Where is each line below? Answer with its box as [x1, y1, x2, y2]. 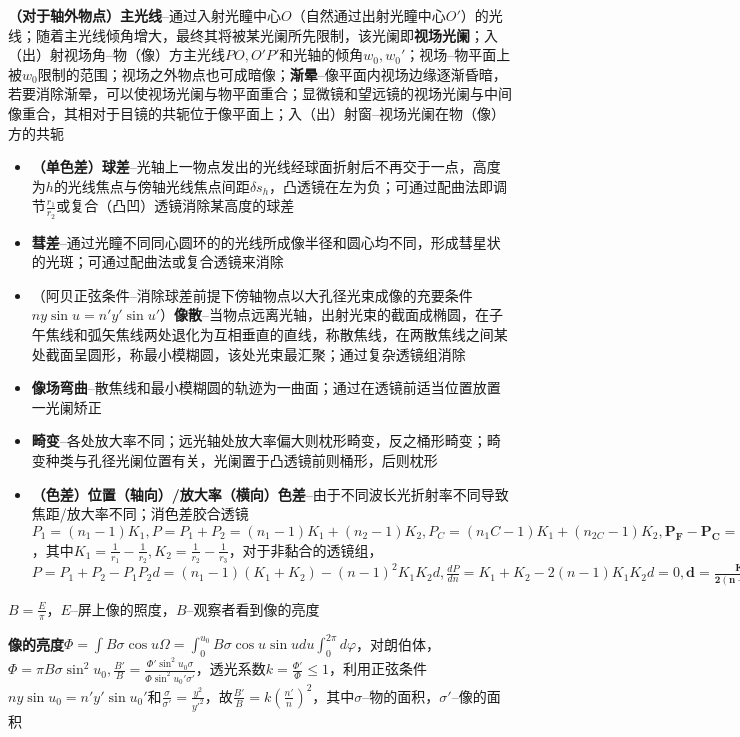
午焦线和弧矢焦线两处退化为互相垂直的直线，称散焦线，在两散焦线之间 [31, 323, 494, 344]
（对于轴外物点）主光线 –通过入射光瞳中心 [8, 5, 281, 25]
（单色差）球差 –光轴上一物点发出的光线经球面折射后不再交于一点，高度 [31, 156, 501, 177]
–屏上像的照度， [70, 598, 176, 619]
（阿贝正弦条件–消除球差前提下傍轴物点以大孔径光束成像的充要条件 [31, 284, 473, 305]
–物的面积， [362, 685, 440, 706]
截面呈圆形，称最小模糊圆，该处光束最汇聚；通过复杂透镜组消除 [45, 343, 466, 364]
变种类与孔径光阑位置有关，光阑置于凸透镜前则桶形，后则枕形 [31, 449, 438, 470]
